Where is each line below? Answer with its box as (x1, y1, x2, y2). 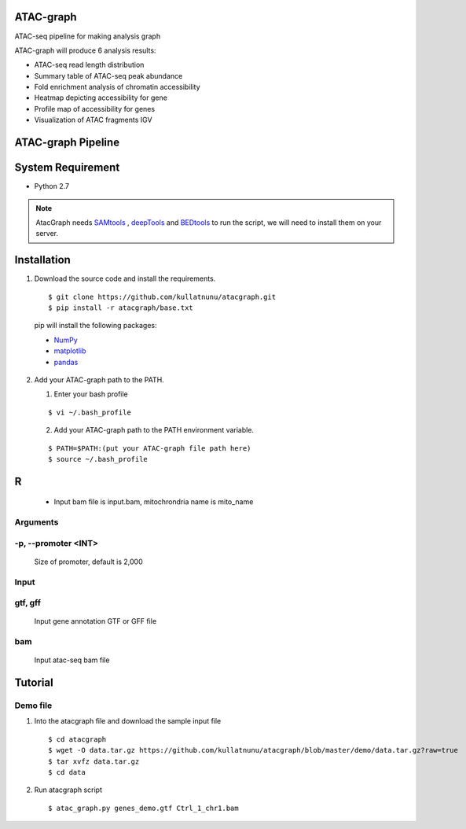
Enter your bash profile (53, 389, 129, 399)
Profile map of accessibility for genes (34, 104, 156, 113)
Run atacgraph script (34, 785, 102, 794)
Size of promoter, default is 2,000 (34, 557, 143, 566)
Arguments (14, 517, 59, 528)
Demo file (14, 700, 53, 711)
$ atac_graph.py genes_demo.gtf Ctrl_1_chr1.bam (48, 803, 239, 812)
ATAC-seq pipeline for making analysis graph (14, 31, 161, 41)
